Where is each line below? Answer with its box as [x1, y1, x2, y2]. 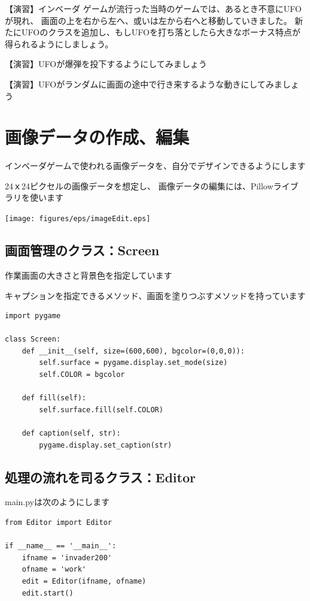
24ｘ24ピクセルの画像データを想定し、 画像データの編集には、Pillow [5, 179, 273, 192]
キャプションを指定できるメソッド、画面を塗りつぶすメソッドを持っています [5, 289, 306, 301]
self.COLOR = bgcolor [39, 370, 125, 379]
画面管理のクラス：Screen [5, 241, 160, 259]
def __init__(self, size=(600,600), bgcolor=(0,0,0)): [22, 346, 245, 355]
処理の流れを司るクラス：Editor [5, 467, 196, 486]
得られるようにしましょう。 [5, 37, 114, 50]
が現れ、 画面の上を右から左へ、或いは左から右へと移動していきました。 [5, 14, 292, 26]
